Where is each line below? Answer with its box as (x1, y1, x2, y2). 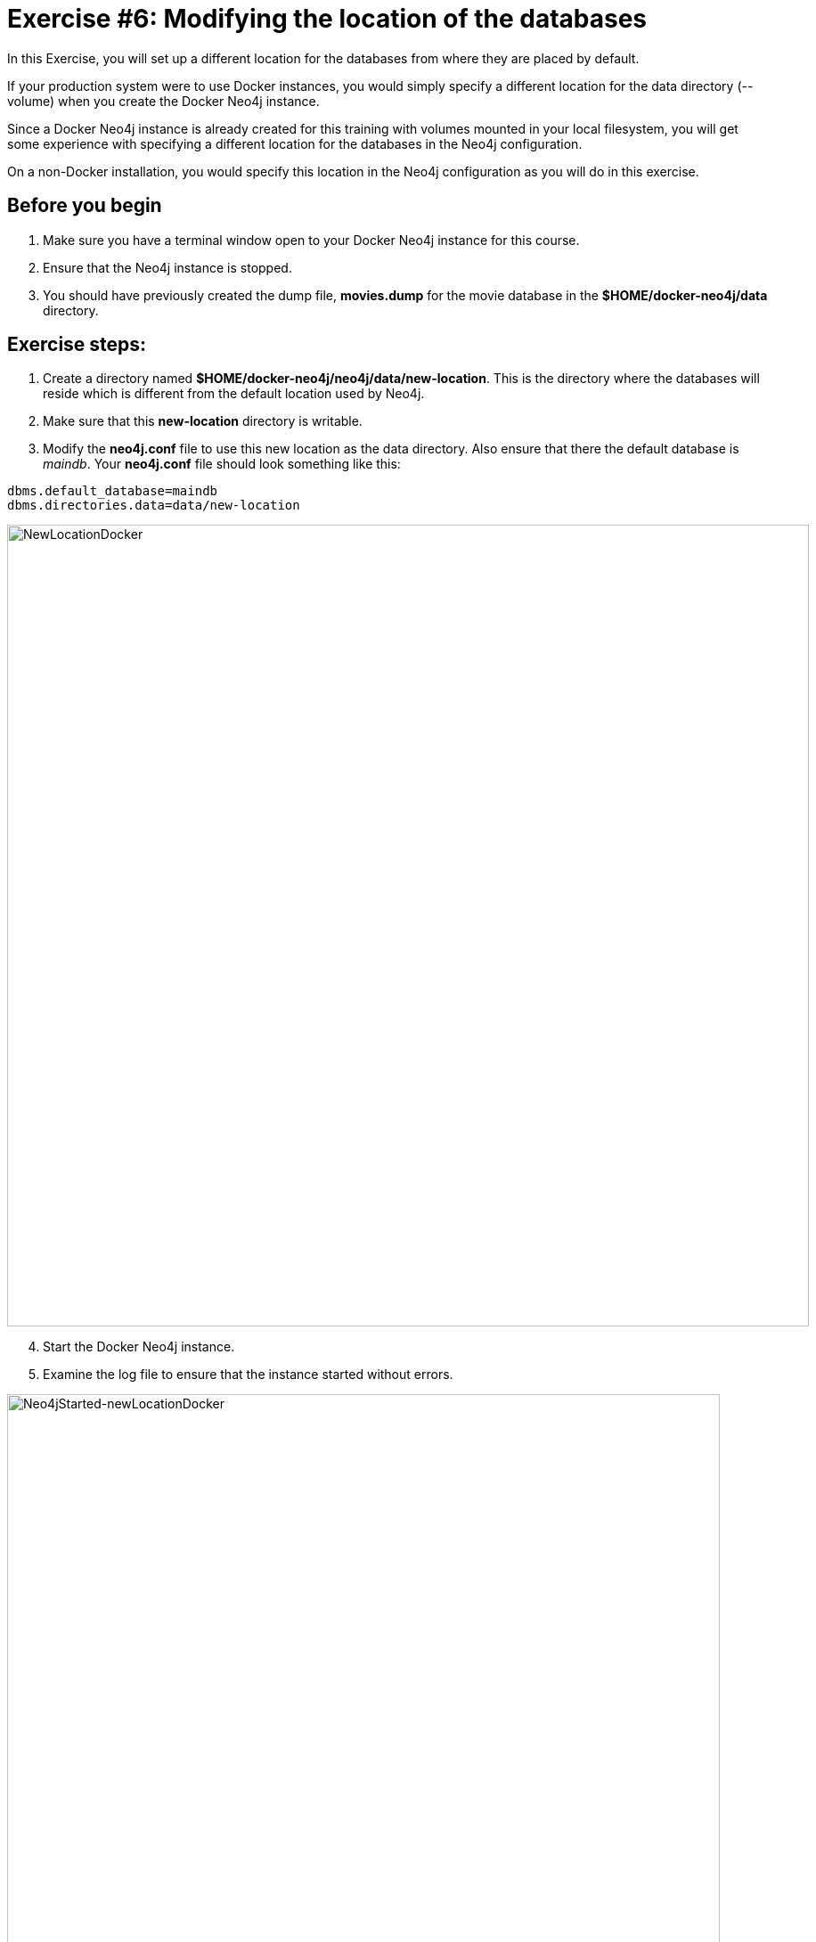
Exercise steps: (7, 333, 147, 356)
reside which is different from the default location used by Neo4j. (43, 386, 425, 402)
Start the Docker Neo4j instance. (43, 1339, 235, 1355)
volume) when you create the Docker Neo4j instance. (7, 93, 320, 109)
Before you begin (7, 194, 162, 217)
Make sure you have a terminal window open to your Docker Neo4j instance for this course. (43, 232, 580, 248)
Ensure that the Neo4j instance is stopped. (43, 259, 292, 275)
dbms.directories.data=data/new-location (7, 498, 300, 513)
